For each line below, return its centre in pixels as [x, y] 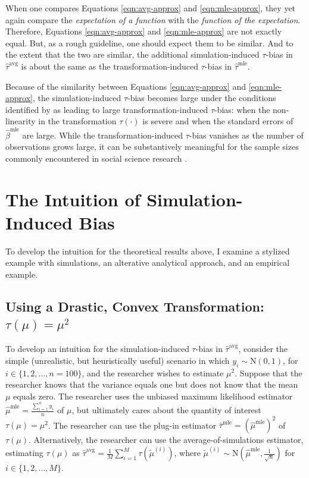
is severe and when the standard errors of [218, 121]
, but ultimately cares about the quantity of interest [166, 410]
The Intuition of [73, 199]
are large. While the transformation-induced [102, 135]
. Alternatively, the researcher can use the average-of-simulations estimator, [166, 440]
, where [187, 453]
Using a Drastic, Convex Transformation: [135, 306]
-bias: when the [242, 109]
